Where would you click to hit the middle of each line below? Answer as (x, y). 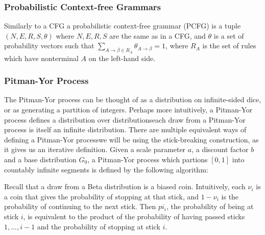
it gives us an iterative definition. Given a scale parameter (95, 149)
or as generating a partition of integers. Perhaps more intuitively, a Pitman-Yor (128, 110)
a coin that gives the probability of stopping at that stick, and (102, 196)
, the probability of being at (210, 206)
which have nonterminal (41, 58)
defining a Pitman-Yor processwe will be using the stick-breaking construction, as (131, 139)
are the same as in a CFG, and (158, 35)
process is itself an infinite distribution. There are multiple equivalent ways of (125, 129)
